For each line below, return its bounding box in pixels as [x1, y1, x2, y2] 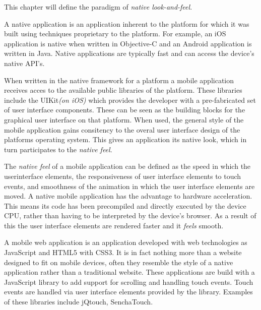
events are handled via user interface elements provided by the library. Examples [4, 286, 253, 297]
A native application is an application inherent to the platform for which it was [4, 18, 249, 29]
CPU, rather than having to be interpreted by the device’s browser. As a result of [4, 210, 256, 221]
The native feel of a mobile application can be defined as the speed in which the [4, 161, 251, 171]
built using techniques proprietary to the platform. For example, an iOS [4, 28, 226, 39]
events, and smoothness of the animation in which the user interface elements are [4, 180, 255, 191]
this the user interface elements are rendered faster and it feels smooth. [4, 220, 224, 230]
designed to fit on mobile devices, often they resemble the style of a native [4, 257, 233, 267]
